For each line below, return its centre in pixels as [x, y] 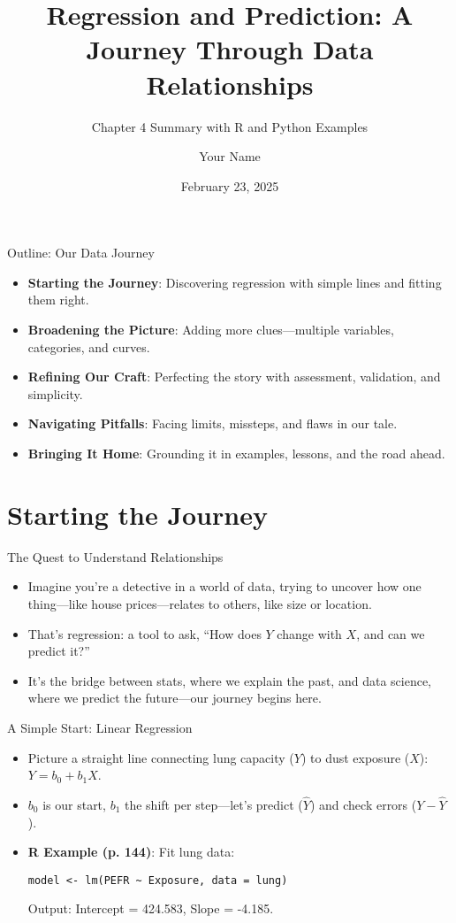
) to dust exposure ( [355, 757]
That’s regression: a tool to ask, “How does [144, 633]
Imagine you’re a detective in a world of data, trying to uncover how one [224, 586]
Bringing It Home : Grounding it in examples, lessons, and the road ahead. [236, 454]
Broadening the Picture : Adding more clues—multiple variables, [211, 330]
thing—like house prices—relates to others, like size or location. [200, 603]
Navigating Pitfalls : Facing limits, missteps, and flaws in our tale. [213, 423]
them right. [58, 300]
